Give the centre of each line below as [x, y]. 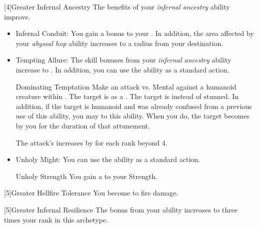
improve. [17, 16]
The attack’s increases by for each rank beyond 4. [92, 142]
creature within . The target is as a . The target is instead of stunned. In [127, 96]
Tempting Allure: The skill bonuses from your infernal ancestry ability [124, 60]
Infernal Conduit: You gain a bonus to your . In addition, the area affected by [135, 33]
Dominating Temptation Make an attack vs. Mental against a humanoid [126, 86]
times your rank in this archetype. [56, 219]
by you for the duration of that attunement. [83, 125]
